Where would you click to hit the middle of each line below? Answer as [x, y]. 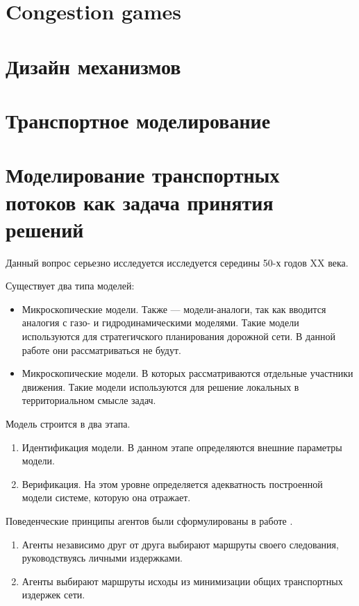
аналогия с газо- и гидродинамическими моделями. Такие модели [160, 322]
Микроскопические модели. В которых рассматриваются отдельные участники [187, 373]
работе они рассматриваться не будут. [101, 350]
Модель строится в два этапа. [68, 423]
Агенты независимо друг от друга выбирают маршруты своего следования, [180, 544]
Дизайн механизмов [93, 66]
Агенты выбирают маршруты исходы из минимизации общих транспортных [182, 581]
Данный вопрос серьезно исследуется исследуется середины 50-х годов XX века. [177, 262]
